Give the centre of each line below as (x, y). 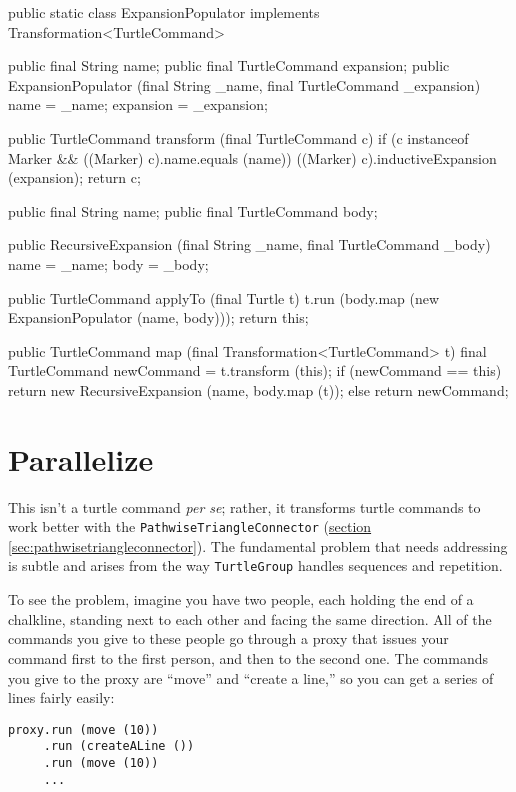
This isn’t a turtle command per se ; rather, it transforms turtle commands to (244, 506)
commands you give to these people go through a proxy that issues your (228, 638)
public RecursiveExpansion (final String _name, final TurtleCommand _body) (249, 244)
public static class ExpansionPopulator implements (164, 12)
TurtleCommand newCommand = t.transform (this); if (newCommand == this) (255, 370)
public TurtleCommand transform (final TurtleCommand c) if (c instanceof (238, 137)
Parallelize (81, 458)
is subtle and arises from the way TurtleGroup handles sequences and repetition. (255, 565)
